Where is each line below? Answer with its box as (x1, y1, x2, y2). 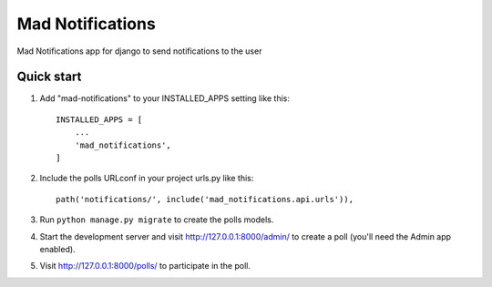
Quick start (16, 69, 82, 85)
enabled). (39, 243, 77, 254)
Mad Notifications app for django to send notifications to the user (16, 46, 262, 56)
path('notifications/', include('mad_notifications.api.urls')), (56, 194, 354, 204)
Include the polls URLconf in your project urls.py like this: (39, 173, 254, 184)
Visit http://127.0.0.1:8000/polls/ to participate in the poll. (39, 261, 251, 272)
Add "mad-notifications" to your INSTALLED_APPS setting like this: (39, 93, 291, 104)
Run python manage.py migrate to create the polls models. (39, 214, 274, 225)
